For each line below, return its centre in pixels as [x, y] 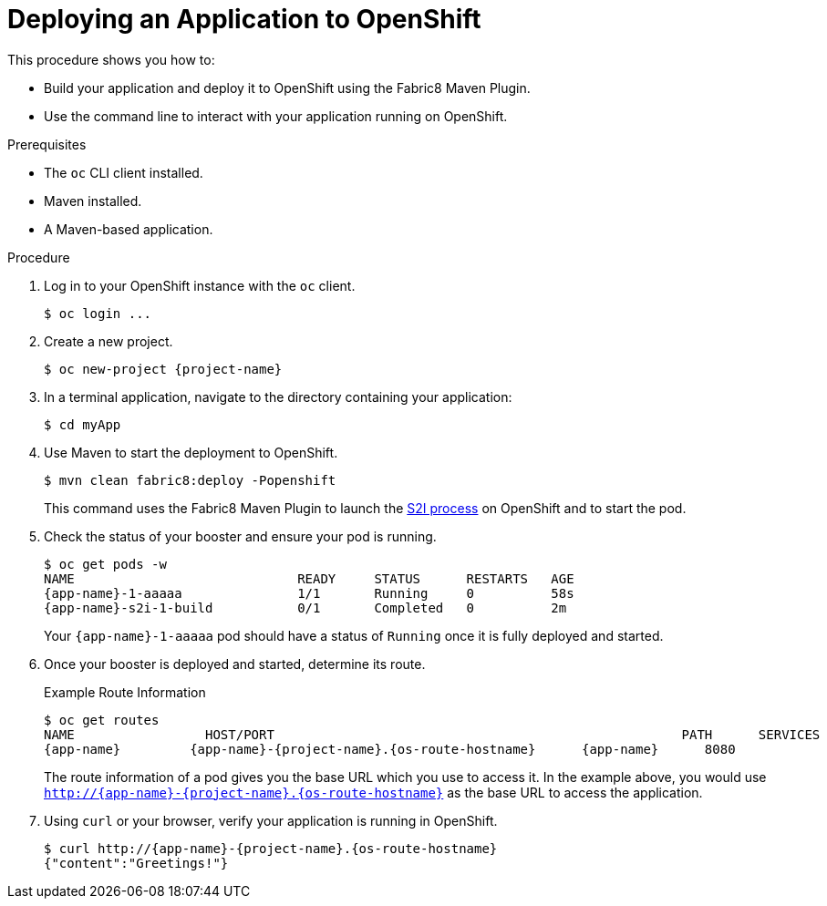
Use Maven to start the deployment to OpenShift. [191, 452]
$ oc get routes [102, 720]
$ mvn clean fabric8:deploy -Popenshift [190, 480]
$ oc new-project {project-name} [163, 369]
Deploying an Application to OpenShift [244, 19]
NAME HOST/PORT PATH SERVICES [432, 734]
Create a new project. [109, 341]
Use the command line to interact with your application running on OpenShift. [276, 116]
